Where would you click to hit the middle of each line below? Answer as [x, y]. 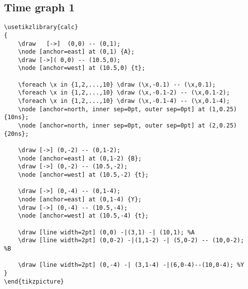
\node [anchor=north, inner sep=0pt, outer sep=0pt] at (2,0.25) [127, 126]
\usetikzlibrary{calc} [41, 27]
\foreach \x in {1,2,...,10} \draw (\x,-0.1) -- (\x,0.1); [117, 84]
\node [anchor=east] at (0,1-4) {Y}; [80, 199]
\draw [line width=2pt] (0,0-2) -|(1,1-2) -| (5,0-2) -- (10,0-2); [131, 241]
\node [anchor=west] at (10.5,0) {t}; [82, 68]
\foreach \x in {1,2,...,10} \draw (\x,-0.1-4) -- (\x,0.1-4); [124, 101]
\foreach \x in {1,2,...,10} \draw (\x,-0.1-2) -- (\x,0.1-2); [124, 93]
